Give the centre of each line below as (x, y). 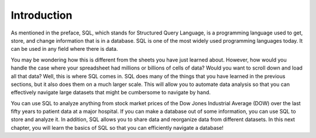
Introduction (42, 15)
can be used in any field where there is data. (64, 49)
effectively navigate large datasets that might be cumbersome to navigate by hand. (111, 92)
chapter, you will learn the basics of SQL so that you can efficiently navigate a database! (117, 127)
